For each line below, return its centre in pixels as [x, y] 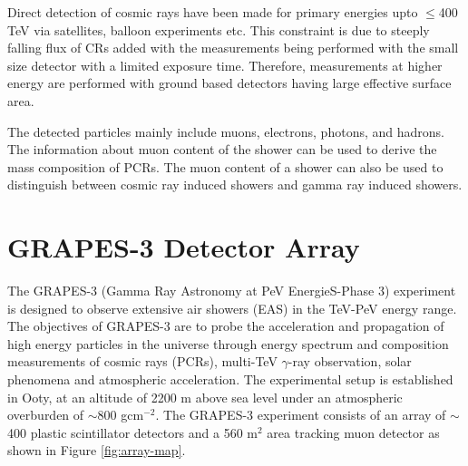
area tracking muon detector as [353, 432]
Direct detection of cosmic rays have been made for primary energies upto [213, 12]
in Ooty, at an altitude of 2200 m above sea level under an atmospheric [205, 397]
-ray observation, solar [350, 361]
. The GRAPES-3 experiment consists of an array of [301, 415]
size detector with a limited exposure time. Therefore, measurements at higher [225, 65]
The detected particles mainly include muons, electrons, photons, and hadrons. [226, 131]
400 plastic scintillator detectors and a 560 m [133, 432]
